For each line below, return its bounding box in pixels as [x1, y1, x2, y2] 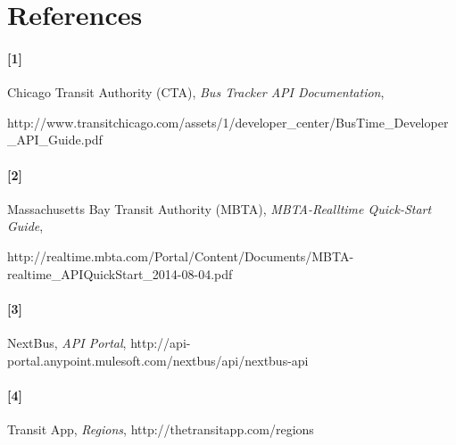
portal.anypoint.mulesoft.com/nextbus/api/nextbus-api [7, 350, 309, 369]
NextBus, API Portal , [7, 333, 127, 351]
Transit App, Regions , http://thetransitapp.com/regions [7, 419, 314, 438]
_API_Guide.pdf [7, 130, 103, 149]
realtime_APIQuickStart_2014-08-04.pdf [7, 264, 233, 283]
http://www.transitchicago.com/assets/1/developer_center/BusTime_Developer [7, 112, 449, 131]
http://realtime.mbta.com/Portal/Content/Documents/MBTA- [7, 246, 354, 265]
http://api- [130, 333, 191, 351]
